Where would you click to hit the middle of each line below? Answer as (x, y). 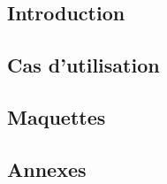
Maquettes (57, 116)
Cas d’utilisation (83, 65)
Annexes (47, 169)
